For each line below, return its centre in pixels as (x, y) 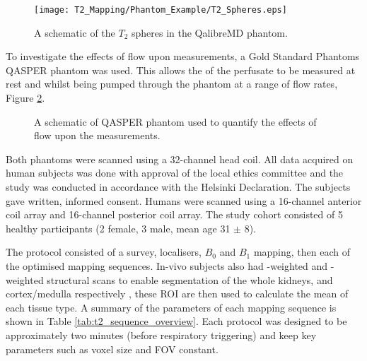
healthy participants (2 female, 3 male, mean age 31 (118, 228)
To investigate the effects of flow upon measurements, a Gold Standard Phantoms (183, 56)
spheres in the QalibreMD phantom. (209, 32)
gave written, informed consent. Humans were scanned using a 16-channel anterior (184, 200)
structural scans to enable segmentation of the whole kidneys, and (190, 279)
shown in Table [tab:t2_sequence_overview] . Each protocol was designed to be (176, 321)
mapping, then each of (302, 252)
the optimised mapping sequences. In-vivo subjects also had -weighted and (167, 265)
